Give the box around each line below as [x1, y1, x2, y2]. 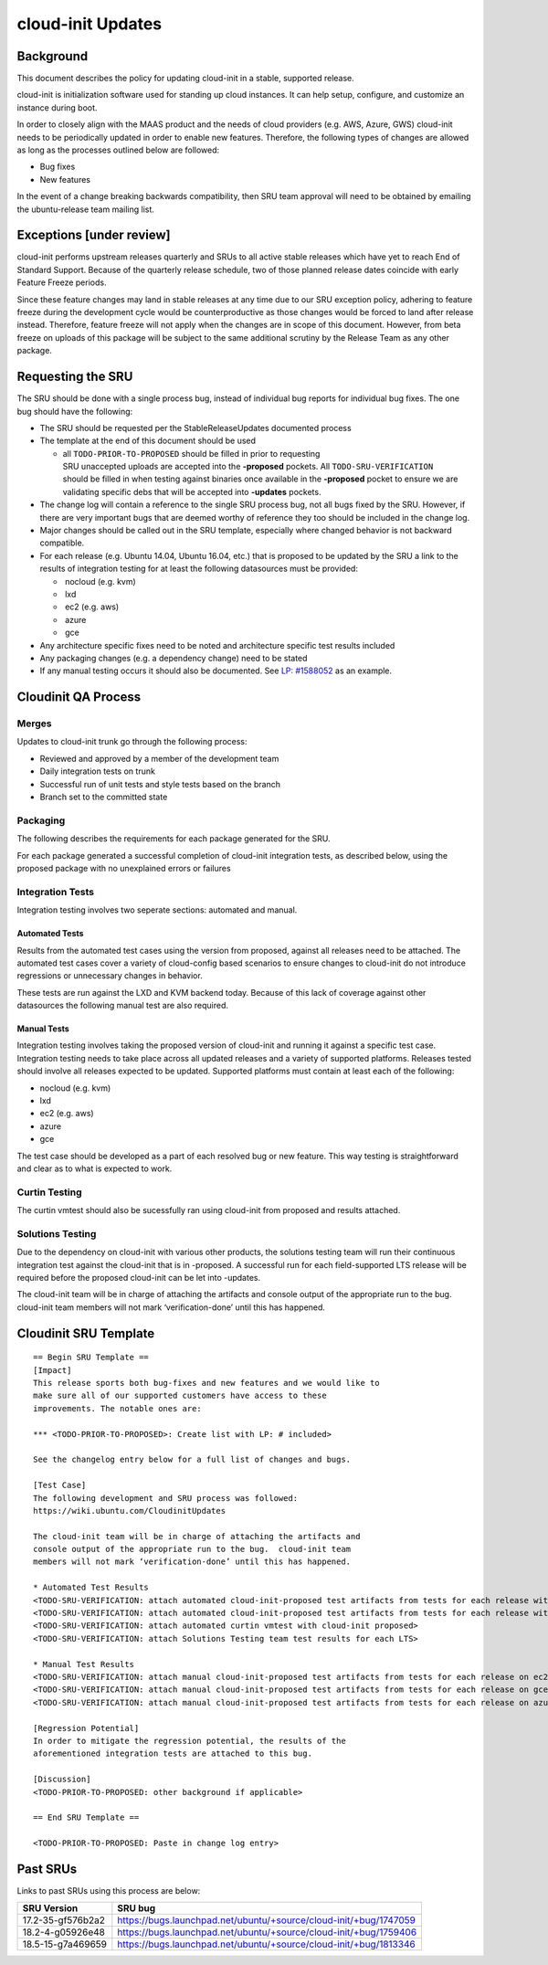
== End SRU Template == [33, 1812, 140, 1822]
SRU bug [117, 1902, 156, 1915]
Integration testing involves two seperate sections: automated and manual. [16, 904, 298, 915]
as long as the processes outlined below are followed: [16, 144, 220, 155]
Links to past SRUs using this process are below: [16, 1885, 201, 1896]
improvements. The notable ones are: [33, 1403, 203, 1413]
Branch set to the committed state [39, 791, 168, 803]
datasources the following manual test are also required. [16, 1000, 228, 1011]
